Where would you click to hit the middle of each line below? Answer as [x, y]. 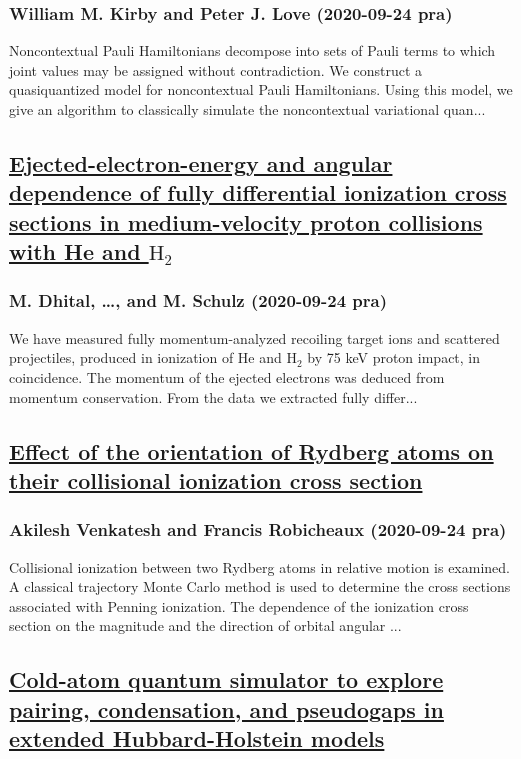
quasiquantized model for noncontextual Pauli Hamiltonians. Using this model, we [261, 89]
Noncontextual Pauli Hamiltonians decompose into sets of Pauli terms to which [252, 50]
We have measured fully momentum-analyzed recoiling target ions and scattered [254, 337]
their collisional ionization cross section [216, 479]
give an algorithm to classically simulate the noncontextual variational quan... [247, 109]
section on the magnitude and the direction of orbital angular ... [205, 625]
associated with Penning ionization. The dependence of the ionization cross [239, 605]
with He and [75, 251]
